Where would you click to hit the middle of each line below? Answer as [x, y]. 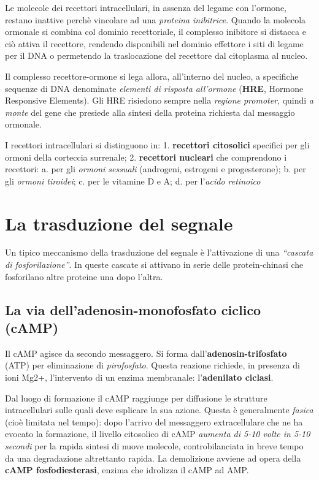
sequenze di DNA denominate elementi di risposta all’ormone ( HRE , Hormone [154, 88]
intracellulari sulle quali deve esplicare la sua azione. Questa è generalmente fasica [159, 410]
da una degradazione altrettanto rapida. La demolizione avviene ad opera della [153, 458]
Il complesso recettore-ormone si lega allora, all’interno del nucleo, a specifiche [152, 76]
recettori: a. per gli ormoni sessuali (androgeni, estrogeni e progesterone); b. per [156, 169]
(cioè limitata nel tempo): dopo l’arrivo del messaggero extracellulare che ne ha [154, 421]
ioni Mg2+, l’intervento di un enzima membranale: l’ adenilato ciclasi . [139, 377]
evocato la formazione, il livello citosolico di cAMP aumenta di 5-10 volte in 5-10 [158, 434]
